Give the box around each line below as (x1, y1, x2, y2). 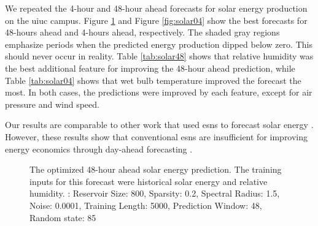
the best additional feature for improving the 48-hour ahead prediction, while (5, 61, 295, 74)
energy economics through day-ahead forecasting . (5, 142, 193, 155)
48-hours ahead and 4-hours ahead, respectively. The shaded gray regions (5, 26, 280, 39)
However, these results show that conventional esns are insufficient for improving (5, 130, 308, 143)
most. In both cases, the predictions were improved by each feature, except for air (5, 86, 312, 99)
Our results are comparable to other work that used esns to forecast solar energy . (5, 118, 314, 131)
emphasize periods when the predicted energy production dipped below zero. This (5, 37, 312, 50)
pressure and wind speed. (5, 97, 99, 110)
